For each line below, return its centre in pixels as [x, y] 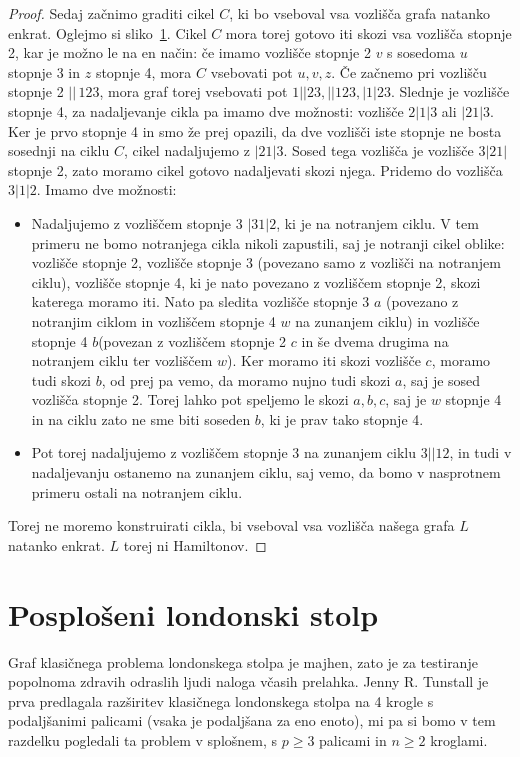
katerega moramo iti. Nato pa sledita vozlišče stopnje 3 [200, 301]
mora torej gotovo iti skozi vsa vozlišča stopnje [368, 32]
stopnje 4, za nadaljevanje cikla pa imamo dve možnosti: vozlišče [206, 110]
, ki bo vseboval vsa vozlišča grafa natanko [359, 13]
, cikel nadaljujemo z [186, 150]
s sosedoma [421, 52]
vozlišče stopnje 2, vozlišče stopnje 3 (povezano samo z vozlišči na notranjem [266, 262]
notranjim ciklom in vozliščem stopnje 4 [153, 320]
